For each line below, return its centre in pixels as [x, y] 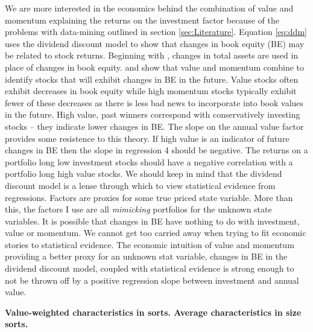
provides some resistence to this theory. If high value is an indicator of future [147, 138]
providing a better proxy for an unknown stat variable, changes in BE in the [146, 256]
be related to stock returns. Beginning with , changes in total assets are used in [152, 55]
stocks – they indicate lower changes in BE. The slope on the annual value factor [154, 126]
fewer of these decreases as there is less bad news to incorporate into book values [154, 102]
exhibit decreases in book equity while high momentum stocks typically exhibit [151, 91]
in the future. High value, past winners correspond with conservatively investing [153, 114]
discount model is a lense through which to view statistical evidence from [140, 185]
